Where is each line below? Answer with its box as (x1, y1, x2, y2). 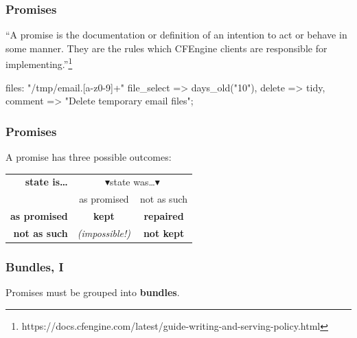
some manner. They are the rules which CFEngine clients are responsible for (5, 41, 327, 55)
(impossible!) (77, 225, 131, 240)
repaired (143, 209, 184, 223)
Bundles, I (5, 258, 64, 275)
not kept (143, 225, 185, 240)
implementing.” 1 (5, 55, 73, 71)
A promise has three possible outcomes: (5, 150, 172, 164)
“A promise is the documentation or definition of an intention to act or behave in (5, 27, 347, 42)
